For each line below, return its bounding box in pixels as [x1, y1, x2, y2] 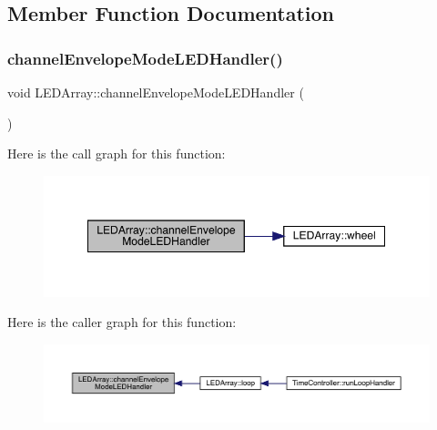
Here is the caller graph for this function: [7, 312, 237, 332]
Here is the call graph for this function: [7, 144, 226, 163]
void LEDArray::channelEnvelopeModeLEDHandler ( [7, 83, 304, 101]
